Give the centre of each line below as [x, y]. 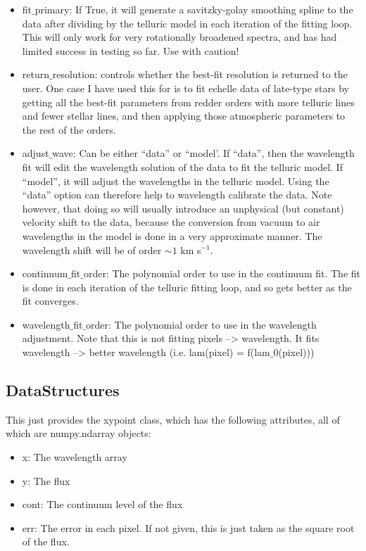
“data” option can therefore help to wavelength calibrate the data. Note [177, 195]
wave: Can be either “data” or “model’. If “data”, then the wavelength [203, 153]
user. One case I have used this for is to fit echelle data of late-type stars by [185, 88]
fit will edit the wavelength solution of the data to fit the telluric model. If [182, 166]
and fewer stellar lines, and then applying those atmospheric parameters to [184, 116]
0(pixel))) [294, 352]
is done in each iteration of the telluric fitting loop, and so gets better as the [187, 287]
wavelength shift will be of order [92, 249]
